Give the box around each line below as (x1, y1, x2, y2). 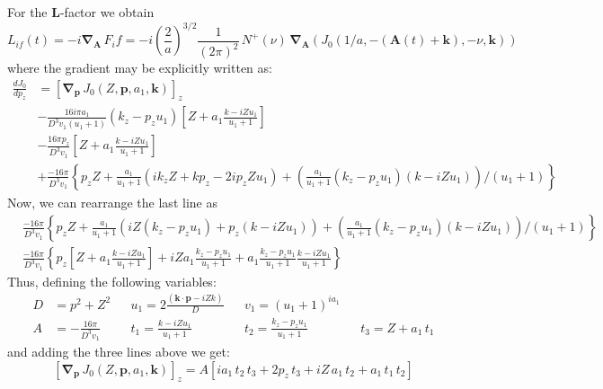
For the (7, 3, 48, 21)
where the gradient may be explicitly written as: (7, 58, 272, 77)
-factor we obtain (59, 3, 155, 21)
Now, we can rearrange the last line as (7, 192, 217, 211)
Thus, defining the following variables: (7, 271, 217, 290)
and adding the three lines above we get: (7, 342, 230, 361)
